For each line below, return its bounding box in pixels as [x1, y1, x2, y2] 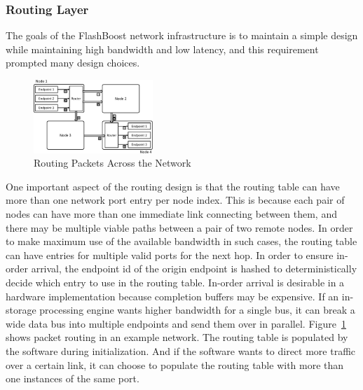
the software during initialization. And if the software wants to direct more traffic [6, 343, 356, 358]
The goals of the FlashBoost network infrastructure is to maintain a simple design [6, 28, 358, 43]
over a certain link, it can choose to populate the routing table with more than [6, 357, 344, 372]
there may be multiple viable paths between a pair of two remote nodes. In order [6, 220, 353, 235]
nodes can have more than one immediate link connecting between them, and [6, 207, 337, 221]
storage [6, 302, 36, 317]
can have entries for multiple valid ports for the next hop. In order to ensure [6, 247, 334, 262]
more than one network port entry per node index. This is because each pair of [6, 193, 345, 207]
